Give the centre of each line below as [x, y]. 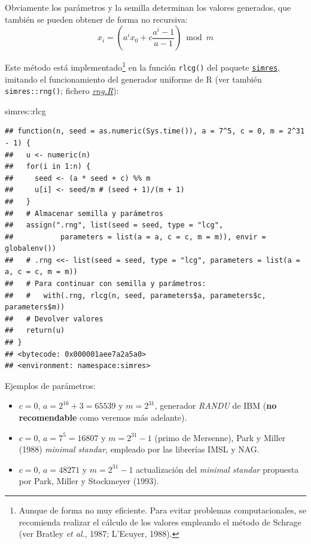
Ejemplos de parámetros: [50, 385]
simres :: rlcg [25, 110]
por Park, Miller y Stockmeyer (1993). [89, 481]
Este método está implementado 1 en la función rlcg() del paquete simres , [142, 66]
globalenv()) [31, 249]
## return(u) [35, 331]
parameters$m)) [35, 307]
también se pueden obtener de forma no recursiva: [96, 19]
